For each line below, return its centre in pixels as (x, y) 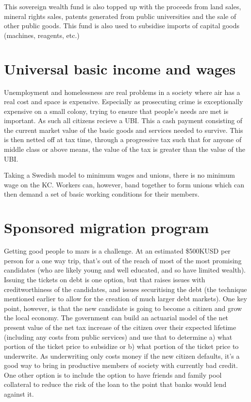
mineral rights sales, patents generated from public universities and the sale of (120, 16)
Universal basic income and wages (120, 68)
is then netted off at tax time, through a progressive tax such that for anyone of (123, 139)
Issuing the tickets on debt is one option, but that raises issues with (105, 279)
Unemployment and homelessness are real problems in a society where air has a (122, 92)
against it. (19, 394)
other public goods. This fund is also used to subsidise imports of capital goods (122, 26)
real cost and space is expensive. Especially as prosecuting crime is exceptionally (124, 101)
